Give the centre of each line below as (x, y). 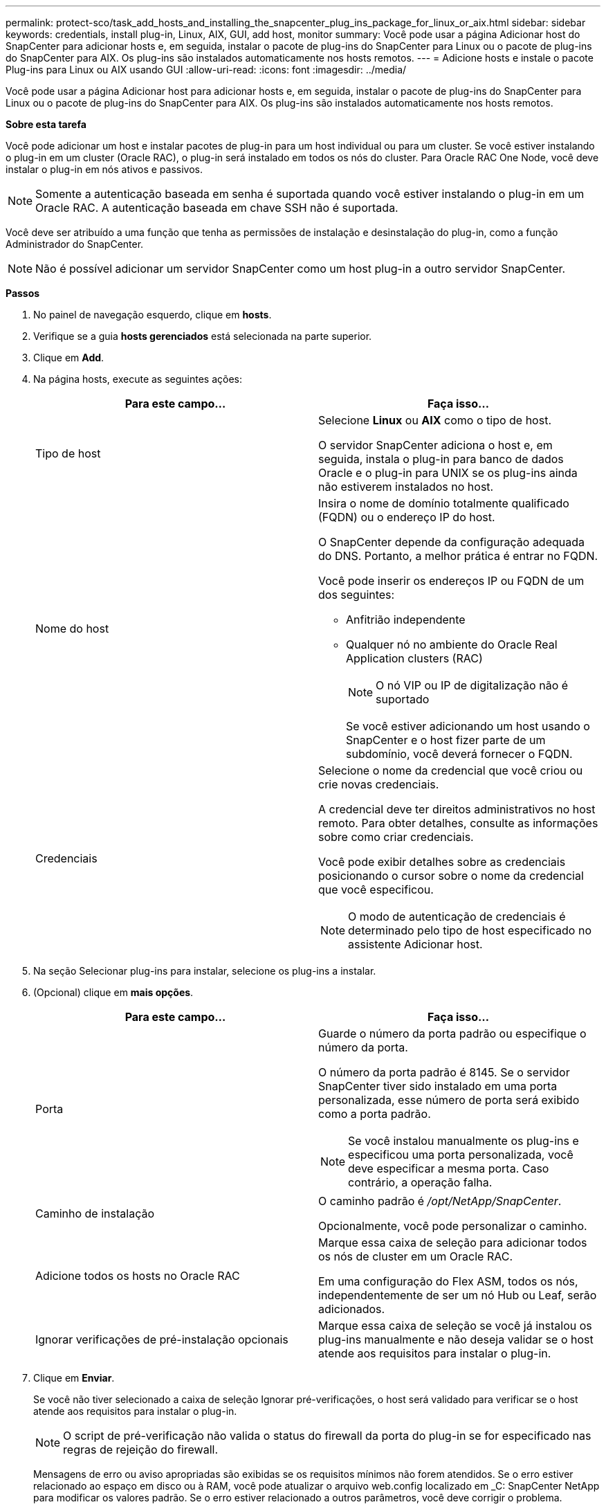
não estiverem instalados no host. (406, 487)
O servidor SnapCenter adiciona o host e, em (435, 445)
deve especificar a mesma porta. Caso (449, 1168)
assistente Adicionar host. (415, 944)
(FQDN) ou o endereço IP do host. (407, 517)
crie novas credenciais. (379, 784)
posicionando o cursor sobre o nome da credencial (451, 876)
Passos (23, 293)
